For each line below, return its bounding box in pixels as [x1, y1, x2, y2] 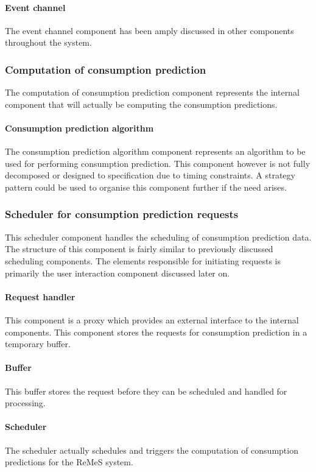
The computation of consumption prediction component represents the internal [5, 86, 300, 99]
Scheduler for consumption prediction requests [5, 206, 239, 222]
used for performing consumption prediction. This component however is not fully [5, 157, 311, 169]
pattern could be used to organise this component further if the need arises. [5, 180, 287, 193]
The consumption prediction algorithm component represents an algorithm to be [5, 145, 306, 158]
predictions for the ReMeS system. [5, 456, 133, 468]
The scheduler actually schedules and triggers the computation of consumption [5, 443, 298, 456]
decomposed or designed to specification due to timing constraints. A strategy [5, 169, 295, 181]
